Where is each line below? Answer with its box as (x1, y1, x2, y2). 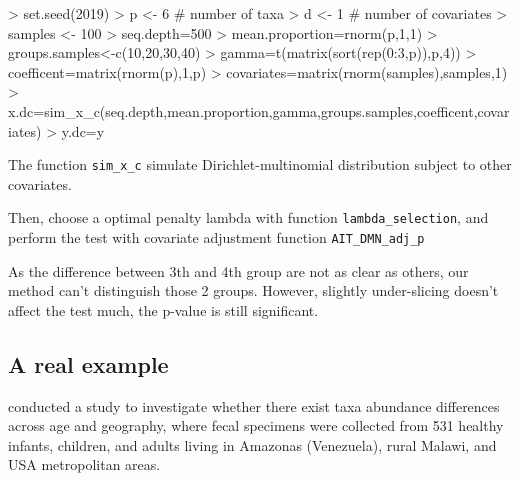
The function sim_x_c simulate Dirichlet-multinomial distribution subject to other (8, 154, 512, 175)
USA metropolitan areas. (8, 454, 161, 475)
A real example (8, 348, 169, 379)
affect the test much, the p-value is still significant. (8, 299, 319, 320)
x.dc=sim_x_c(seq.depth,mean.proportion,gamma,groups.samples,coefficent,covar (8, 100, 510, 121)
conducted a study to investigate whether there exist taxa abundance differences (8, 395, 500, 416)
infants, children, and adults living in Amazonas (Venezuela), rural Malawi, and (8, 434, 497, 455)
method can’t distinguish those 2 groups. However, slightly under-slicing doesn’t (8, 280, 499, 301)
